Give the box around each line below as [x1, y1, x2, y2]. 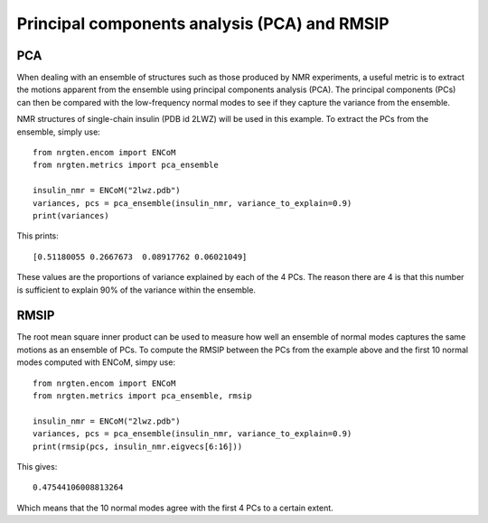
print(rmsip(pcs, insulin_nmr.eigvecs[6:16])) [33, 441, 243, 452]
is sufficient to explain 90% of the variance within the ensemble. [16, 285, 257, 295]
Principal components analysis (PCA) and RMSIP [16, 14, 389, 33]
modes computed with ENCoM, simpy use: [16, 357, 176, 368]
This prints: [16, 230, 59, 241]
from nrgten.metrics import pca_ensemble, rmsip [33, 391, 252, 401]
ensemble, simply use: [16, 126, 101, 137]
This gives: [16, 461, 58, 472]
